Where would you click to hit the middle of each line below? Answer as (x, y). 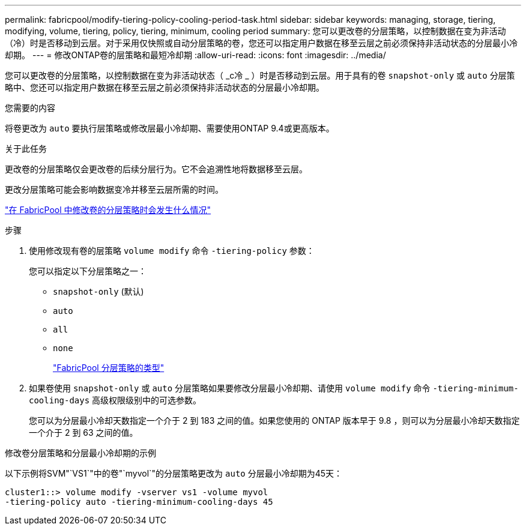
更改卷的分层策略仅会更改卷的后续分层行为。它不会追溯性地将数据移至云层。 (156, 169)
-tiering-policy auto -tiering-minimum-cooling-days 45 (139, 502)
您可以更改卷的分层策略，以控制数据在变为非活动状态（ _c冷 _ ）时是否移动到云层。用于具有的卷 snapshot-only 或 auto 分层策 (260, 75)
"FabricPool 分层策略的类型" (109, 368)
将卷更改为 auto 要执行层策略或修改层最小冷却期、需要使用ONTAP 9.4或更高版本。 (170, 128)
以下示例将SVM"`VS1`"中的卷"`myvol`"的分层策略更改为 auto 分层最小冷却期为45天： (174, 473)
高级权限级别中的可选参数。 (147, 400)
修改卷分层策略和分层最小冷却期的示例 (80, 453)
